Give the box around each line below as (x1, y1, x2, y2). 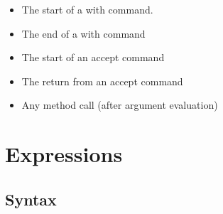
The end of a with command (21, 26, 146, 41)
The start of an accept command (21, 50, 165, 65)
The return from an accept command (21, 73, 183, 88)
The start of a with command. (21, 2, 153, 16)
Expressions (5, 139, 123, 168)
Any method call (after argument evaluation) (21, 97, 218, 112)
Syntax (5, 188, 57, 210)
